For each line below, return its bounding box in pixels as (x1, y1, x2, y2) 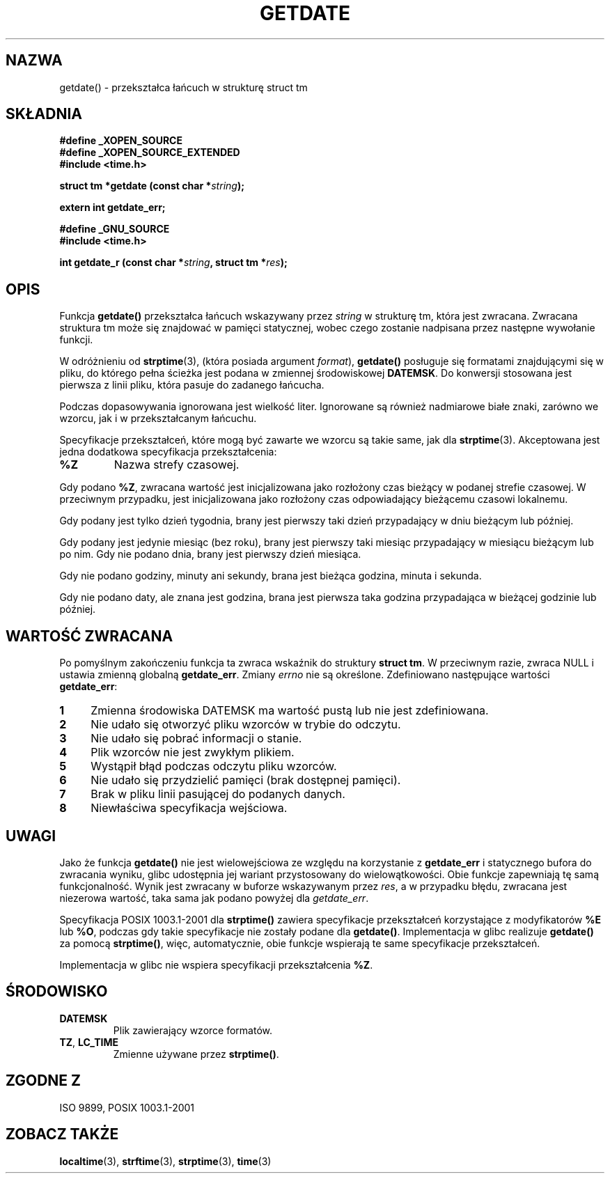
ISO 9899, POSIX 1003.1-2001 (59, 1101, 195, 1114)
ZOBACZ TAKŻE (6, 1125, 119, 1143)
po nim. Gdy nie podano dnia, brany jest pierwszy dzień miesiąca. (59, 548, 361, 561)
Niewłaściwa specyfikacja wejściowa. (91, 801, 288, 815)
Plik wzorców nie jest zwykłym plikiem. (91, 745, 295, 760)
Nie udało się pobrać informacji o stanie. (91, 731, 302, 746)
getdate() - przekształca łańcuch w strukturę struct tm (59, 81, 308, 93)
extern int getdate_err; (59, 201, 166, 214)
